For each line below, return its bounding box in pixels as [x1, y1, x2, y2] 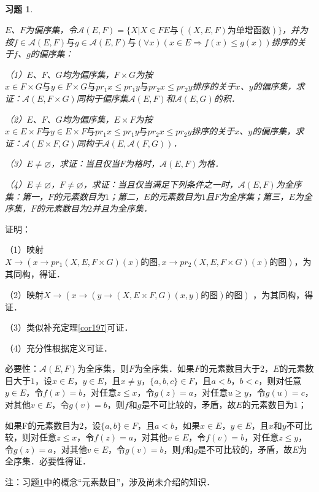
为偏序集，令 [25, 23, 77, 36]
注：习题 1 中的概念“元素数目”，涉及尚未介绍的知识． [5, 475, 215, 488]
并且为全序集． [92, 202, 153, 215]
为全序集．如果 [134, 362, 195, 375]
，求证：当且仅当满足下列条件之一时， [83, 177, 238, 190]
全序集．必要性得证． [5, 455, 91, 467]
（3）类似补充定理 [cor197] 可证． [5, 321, 133, 334]
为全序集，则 [77, 362, 129, 375]
